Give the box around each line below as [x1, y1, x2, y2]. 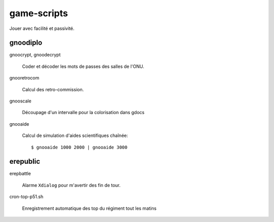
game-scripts [9, 8, 68, 19]
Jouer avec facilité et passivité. [9, 25, 75, 31]
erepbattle [9, 170, 31, 177]
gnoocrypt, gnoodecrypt [9, 52, 61, 58]
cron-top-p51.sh [9, 194, 44, 200]
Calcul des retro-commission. [22, 86, 84, 92]
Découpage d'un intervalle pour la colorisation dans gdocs [22, 109, 145, 116]
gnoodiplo [9, 39, 43, 47]
